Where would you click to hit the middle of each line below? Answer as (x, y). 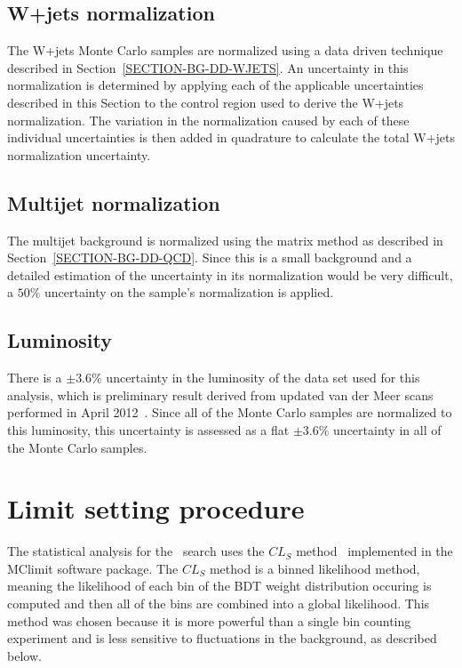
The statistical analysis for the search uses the (136, 551)
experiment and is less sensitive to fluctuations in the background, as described (222, 638)
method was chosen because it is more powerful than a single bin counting (209, 620)
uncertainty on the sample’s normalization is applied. (189, 292)
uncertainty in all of (387, 429)
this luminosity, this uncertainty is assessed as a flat (148, 429)
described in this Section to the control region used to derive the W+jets (206, 102)
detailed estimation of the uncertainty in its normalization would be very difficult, (230, 274)
